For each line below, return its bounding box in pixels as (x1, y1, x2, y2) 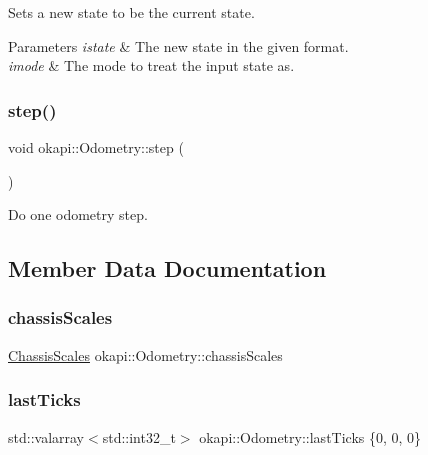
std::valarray (8, 426, 85, 447)
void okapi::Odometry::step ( (8, 137, 184, 157)
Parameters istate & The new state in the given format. (8, 35, 349, 56)
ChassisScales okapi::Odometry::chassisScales (8, 344, 283, 365)
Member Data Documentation (8, 253, 327, 284)
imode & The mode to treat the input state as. (8, 55, 295, 76)
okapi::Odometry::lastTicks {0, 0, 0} (199, 426, 422, 447)
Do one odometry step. (8, 204, 148, 225)
